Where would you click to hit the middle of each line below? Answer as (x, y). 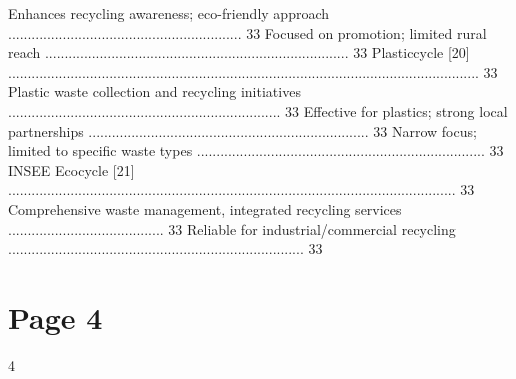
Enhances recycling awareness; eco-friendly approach (169, 13)
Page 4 (55, 316)
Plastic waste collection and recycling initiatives (154, 91)
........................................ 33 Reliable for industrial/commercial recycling (232, 228)
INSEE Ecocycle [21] (71, 169)
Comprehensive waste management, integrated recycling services (205, 208)
